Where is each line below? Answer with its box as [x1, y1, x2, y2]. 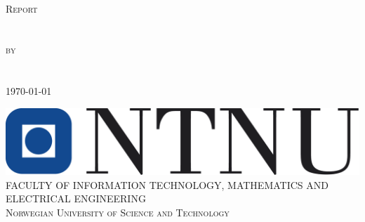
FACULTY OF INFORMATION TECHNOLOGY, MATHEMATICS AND [6, 177, 328, 192]
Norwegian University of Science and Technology [6, 205, 230, 220]
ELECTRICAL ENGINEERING [6, 191, 146, 206]
